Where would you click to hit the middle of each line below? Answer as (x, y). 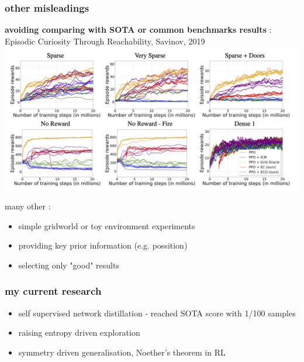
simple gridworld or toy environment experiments (107, 225)
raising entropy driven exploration (79, 332)
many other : (28, 206)
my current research (53, 291)
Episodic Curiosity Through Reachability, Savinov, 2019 (105, 41)
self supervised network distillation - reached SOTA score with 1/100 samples (157, 313)
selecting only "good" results (69, 265)
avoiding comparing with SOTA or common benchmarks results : (138, 30)
